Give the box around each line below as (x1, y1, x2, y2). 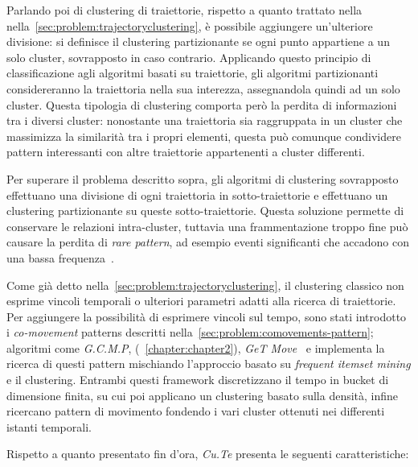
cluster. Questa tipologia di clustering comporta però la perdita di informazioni (6, 96, 397, 113)
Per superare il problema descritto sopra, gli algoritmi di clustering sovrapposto (6, 170, 399, 187)
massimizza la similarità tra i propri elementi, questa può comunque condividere (6, 127, 401, 144)
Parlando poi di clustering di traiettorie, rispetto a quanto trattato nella (6, 2, 363, 18)
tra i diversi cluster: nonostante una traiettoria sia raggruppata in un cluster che (6, 112, 403, 129)
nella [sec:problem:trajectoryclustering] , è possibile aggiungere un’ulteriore (6, 17, 373, 34)
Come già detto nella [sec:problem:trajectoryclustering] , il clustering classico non (6, 276, 404, 293)
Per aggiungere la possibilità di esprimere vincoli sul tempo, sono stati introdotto (6, 308, 407, 324)
